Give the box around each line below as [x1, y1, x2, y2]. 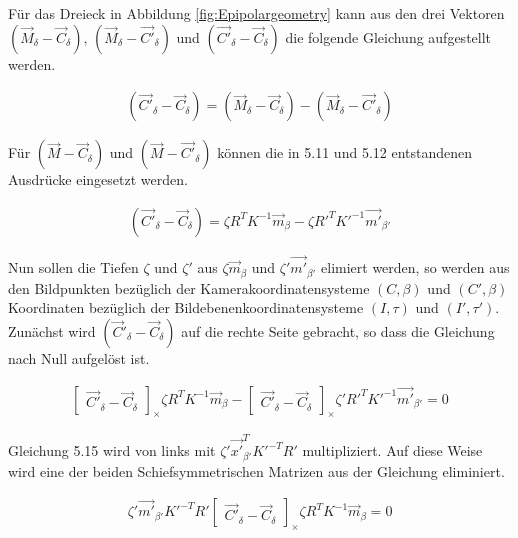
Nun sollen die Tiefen [8, 257, 139, 278]
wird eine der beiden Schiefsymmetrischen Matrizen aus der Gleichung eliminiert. [8, 460, 505, 481]
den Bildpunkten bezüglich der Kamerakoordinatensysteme [8, 277, 370, 298]
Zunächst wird [8, 320, 96, 341]
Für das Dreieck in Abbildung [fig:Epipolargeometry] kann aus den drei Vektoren [8, 3, 505, 23]
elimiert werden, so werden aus [321, 257, 510, 278]
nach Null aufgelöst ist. [8, 347, 150, 368]
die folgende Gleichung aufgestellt [285, 26, 492, 47]
